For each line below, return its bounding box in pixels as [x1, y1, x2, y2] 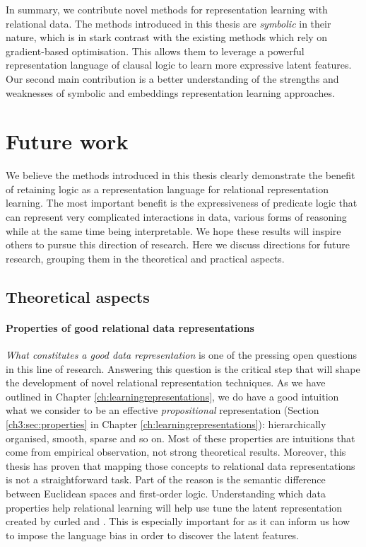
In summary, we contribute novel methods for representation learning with [6, 2, 328, 16]
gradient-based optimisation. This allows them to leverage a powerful [6, 43, 305, 58]
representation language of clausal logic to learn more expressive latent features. [6, 57, 352, 72]
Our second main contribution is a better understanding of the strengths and [6, 71, 339, 86]
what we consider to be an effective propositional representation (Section [6, 403, 319, 418]
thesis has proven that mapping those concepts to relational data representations [6, 458, 355, 473]
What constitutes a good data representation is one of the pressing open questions [6, 347, 358, 362]
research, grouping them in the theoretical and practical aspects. [6, 251, 285, 265]
